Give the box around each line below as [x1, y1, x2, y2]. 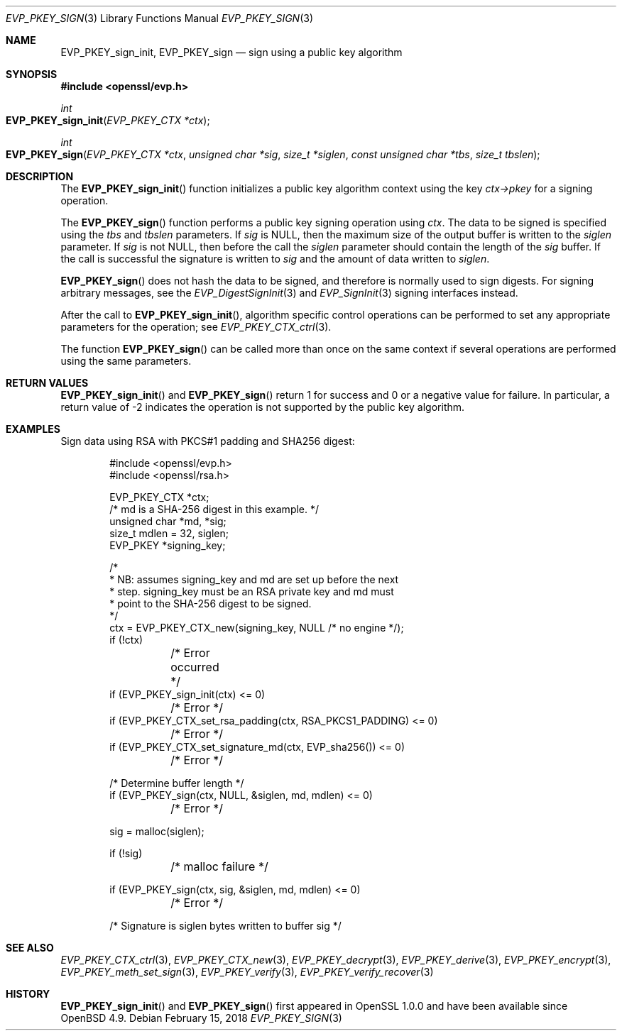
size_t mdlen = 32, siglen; [109, 527, 229, 539]
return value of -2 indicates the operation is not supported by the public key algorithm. [60, 401, 465, 413]
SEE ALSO [6, 942, 54, 954]
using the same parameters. [60, 355, 192, 367]
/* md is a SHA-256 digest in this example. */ [109, 503, 320, 515]
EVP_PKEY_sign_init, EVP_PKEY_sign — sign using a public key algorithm [60, 46, 403, 58]
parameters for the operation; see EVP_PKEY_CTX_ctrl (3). [60, 321, 332, 333]
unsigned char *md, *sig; [109, 515, 227, 527]
